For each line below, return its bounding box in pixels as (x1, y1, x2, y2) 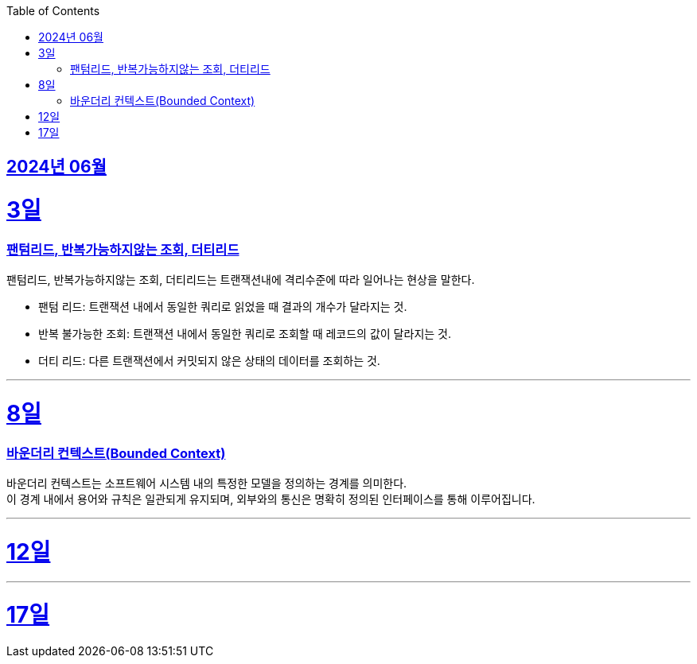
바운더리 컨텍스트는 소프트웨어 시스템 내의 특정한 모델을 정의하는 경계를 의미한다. (6, 476, 407, 491)
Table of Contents (6, 4, 100, 17)
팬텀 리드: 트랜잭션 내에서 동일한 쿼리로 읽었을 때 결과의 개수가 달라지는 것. (38, 300, 407, 314)
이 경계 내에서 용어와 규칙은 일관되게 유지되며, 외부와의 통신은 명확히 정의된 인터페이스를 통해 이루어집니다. (6, 492, 535, 507)
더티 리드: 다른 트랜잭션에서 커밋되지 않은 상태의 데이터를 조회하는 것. (38, 354, 380, 368)
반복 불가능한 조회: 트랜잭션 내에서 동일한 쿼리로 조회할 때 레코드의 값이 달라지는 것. (38, 327, 451, 341)
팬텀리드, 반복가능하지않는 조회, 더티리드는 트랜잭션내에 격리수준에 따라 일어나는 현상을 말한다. (6, 273, 475, 287)
